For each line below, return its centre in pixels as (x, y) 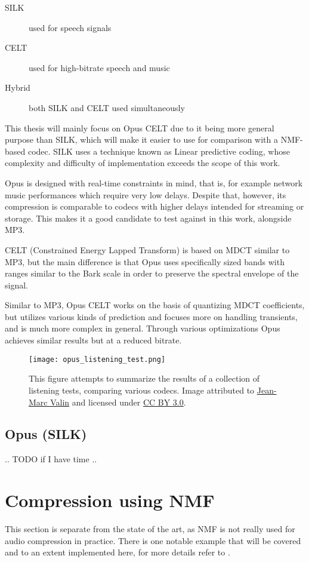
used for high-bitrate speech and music (99, 67)
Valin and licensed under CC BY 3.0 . (118, 402)
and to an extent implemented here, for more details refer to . (118, 552)
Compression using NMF (110, 500)
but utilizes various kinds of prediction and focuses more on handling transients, (151, 316)
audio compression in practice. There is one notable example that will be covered (153, 540)
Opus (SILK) (46, 434)
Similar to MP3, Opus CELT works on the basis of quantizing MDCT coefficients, (155, 305)
